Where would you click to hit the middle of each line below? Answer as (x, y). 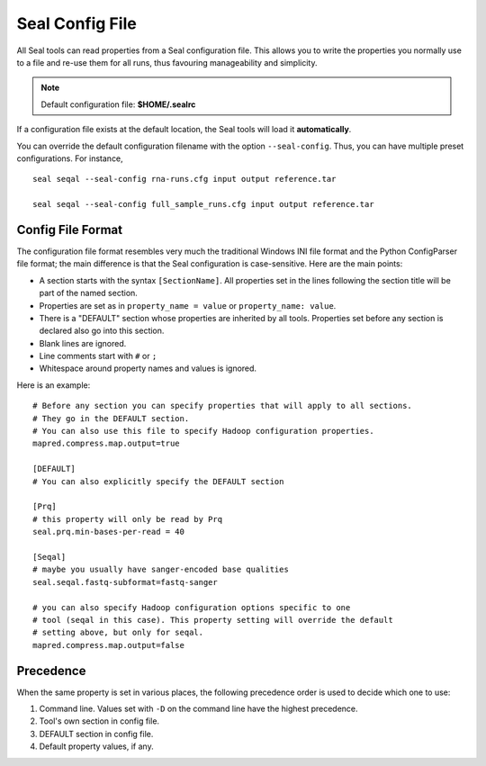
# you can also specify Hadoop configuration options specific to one (192, 607)
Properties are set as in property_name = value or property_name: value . (188, 305)
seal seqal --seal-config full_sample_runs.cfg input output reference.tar (203, 204)
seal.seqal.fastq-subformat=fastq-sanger (125, 582)
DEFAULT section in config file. (96, 734)
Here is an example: (54, 385)
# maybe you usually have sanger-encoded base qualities (161, 570)
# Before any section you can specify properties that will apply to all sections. (223, 406)
